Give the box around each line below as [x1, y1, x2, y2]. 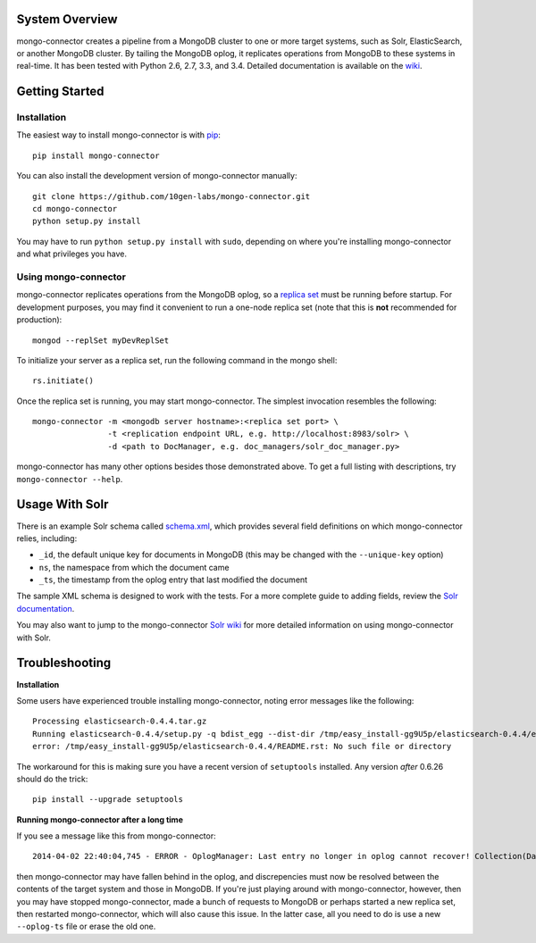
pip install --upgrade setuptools [32, 795, 183, 805]
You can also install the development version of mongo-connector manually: [16, 171, 297, 181]
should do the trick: [16, 773, 88, 784]
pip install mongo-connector [32, 150, 160, 161]
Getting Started [16, 84, 105, 99]
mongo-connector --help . [16, 473, 123, 484]
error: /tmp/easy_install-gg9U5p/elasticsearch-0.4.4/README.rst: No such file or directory [32, 741, 452, 752]
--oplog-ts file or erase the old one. [16, 921, 156, 932]
